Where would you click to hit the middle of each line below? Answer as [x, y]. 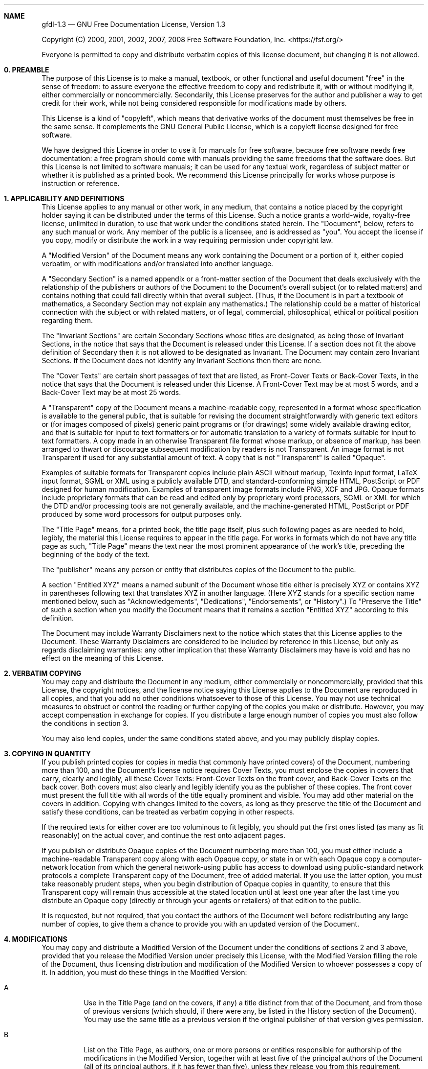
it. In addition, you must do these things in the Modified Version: [144, 972]
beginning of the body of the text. [96, 554]
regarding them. [67, 320]
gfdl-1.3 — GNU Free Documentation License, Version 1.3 [134, 24]
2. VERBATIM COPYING [43, 673]
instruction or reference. [81, 183]
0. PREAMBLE [27, 70]
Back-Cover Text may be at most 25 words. [111, 392]
